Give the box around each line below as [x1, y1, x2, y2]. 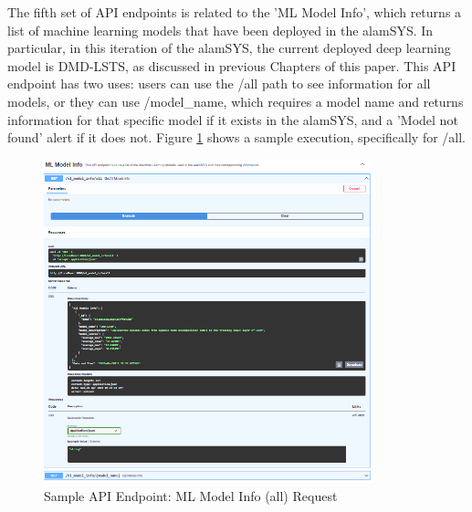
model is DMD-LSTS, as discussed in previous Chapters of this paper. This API [7, 56, 456, 75]
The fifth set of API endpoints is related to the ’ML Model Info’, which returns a [7, 3, 462, 21]
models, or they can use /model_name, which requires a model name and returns [7, 91, 464, 110]
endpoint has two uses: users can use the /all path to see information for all [7, 74, 431, 93]
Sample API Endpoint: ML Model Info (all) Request [44, 486, 338, 505]
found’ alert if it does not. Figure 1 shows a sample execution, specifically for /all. [7, 128, 466, 147]
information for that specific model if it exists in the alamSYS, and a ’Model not [7, 110, 458, 129]
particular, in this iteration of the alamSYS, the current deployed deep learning [7, 38, 451, 57]
